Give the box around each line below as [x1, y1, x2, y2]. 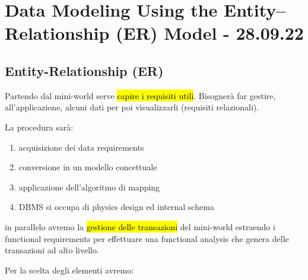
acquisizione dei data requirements [18, 141, 144, 153]
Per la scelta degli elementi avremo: [5, 263, 134, 276]
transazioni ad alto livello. [5, 244, 99, 256]
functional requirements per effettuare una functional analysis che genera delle [5, 232, 289, 244]
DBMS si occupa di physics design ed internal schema [18, 201, 214, 213]
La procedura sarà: [5, 120, 74, 133]
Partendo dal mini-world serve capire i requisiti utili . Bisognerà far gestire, [5, 89, 276, 101]
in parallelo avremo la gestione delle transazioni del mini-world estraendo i [5, 220, 275, 233]
